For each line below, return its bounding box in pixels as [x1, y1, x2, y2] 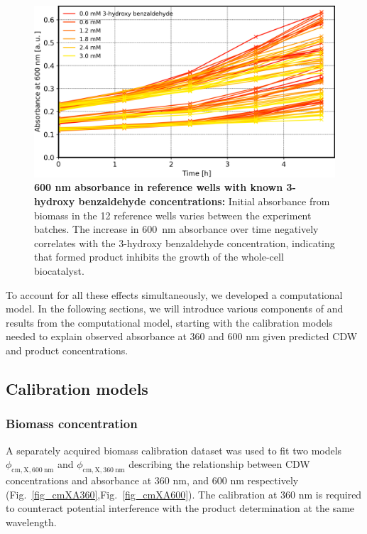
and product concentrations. [6, 342, 128, 357]
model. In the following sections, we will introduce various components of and [6, 301, 344, 316]
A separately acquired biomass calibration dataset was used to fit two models [6, 442, 342, 457]
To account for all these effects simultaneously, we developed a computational [6, 287, 343, 302]
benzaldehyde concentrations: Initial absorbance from [78, 194, 330, 208]
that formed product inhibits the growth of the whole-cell [34, 249, 284, 264]
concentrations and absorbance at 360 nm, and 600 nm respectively [6, 472, 299, 487]
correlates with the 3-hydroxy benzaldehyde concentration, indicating [34, 235, 335, 250]
